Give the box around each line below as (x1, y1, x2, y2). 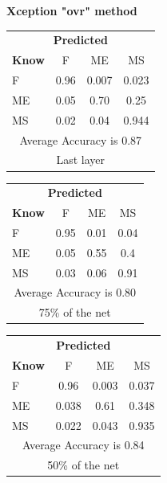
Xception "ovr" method (6, 2, 137, 18)
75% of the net (38, 304, 111, 321)
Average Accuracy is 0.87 (19, 131, 142, 148)
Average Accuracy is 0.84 (22, 436, 145, 453)
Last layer (56, 151, 105, 168)
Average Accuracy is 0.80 (14, 284, 137, 301)
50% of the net (47, 456, 120, 473)
